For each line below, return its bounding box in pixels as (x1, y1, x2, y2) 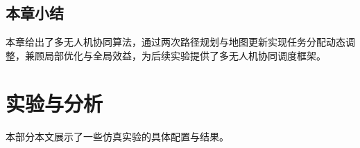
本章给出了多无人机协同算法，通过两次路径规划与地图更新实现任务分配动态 (6, 35, 345, 49)
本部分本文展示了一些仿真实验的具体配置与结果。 (6, 129, 229, 143)
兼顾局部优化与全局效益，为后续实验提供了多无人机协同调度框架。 (24, 48, 326, 62)
